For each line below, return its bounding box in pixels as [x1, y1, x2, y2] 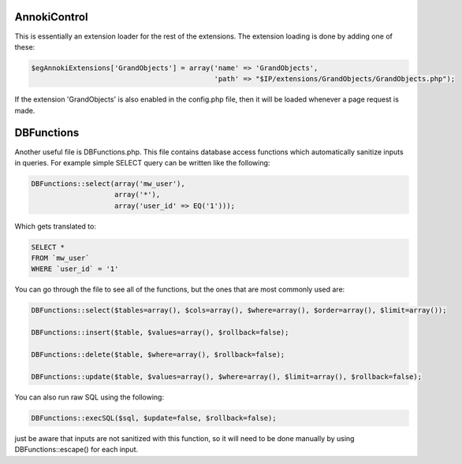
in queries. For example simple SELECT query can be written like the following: [14, 158, 270, 167]
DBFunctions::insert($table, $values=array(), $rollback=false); [31, 328, 289, 337]
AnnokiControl [14, 10, 88, 24]
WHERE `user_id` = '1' [31, 265, 119, 273]
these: [14, 42, 35, 51]
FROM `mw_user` [31, 254, 90, 263]
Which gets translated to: [14, 221, 96, 231]
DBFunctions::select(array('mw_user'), [31, 179, 185, 188]
